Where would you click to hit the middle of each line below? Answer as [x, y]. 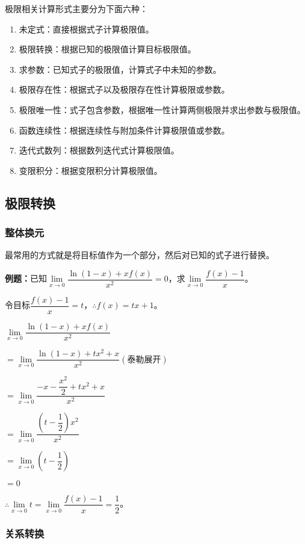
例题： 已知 [26, 278]
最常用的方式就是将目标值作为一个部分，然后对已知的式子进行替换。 [140, 255]
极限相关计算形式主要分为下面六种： [76, 8]
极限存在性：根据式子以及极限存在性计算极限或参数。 [124, 89]
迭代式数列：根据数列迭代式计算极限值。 [99, 150]
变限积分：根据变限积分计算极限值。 [91, 170]
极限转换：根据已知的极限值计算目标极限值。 [107, 49]
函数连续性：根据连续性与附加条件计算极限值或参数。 [124, 130]
